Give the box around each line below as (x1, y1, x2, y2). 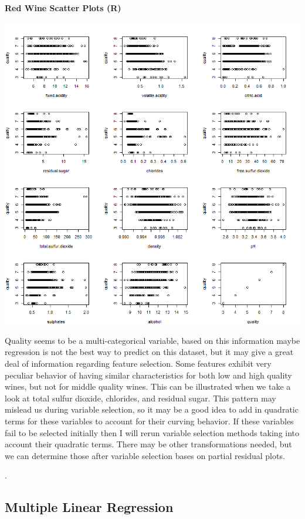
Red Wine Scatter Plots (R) (5, 2, 121, 14)
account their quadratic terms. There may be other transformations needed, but (5, 438, 292, 450)
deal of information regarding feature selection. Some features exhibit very (5, 357, 272, 369)
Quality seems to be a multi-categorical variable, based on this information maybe (5, 334, 300, 346)
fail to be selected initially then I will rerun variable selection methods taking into (5, 426, 300, 438)
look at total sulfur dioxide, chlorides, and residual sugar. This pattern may (5, 391, 276, 404)
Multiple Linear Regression (5, 498, 174, 516)
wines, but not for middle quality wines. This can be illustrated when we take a (5, 380, 291, 393)
